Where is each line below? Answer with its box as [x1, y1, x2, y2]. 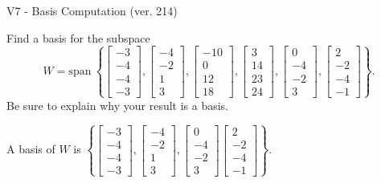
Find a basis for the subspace [6, 29, 150, 46]
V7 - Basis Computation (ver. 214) [6, 2, 178, 18]
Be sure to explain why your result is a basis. [6, 96, 229, 113]
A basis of [6, 140, 55, 157]
